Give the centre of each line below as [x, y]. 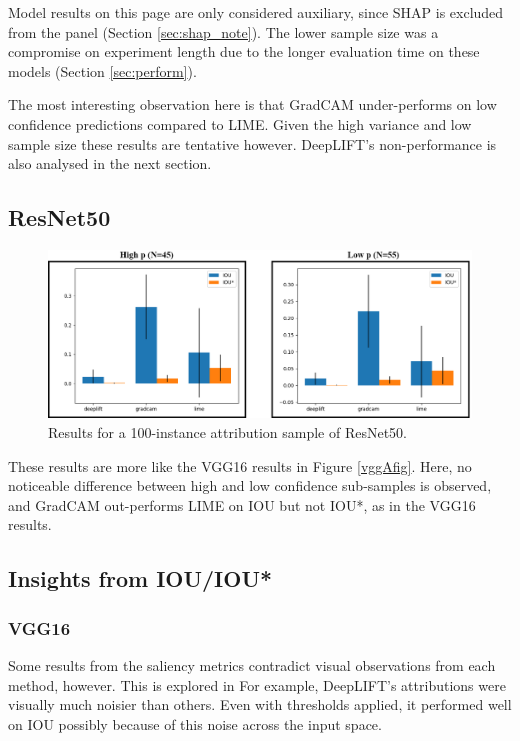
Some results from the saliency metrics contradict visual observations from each [252, 665]
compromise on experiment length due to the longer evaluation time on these [244, 51]
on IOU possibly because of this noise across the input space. [195, 723]
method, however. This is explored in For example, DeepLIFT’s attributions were [257, 684]
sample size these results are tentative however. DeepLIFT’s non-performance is [252, 143]
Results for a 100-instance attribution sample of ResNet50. [228, 432]
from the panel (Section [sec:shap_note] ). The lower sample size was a [223, 31]
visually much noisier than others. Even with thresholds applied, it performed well [260, 704]
